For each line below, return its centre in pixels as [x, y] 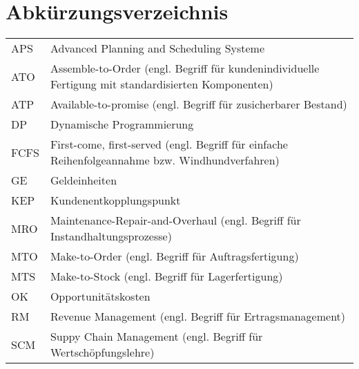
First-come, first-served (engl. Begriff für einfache [169, 144]
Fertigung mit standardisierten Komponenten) [162, 84]
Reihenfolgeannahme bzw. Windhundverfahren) [165, 160]
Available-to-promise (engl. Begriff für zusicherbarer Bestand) [198, 104]
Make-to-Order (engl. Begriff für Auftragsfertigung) [174, 256]
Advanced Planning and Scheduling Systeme [157, 48]
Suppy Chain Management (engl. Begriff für [156, 337]
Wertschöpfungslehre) [102, 352]
